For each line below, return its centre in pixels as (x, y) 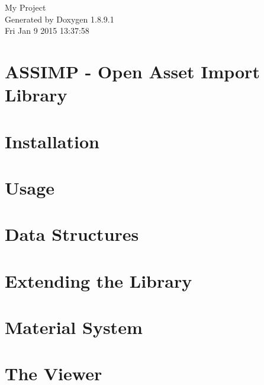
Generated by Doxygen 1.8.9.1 (59, 19)
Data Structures (72, 234)
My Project (25, 7)
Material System (74, 327)
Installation (52, 141)
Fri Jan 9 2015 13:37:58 (47, 31)
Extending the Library (99, 280)
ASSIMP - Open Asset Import (132, 71)
